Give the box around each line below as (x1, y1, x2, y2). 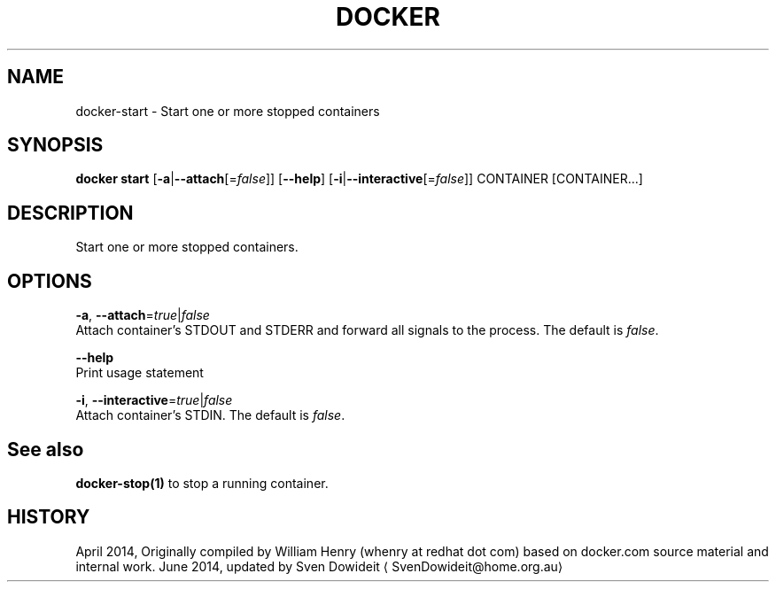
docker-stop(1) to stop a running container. (75, 475, 329, 491)
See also (7, 438, 84, 461)
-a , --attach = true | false (75, 307, 210, 323)
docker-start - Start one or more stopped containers (75, 103, 380, 119)
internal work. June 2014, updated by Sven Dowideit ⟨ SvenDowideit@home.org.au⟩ (75, 558, 563, 574)
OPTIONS (7, 269, 92, 292)
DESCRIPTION (7, 201, 134, 224)
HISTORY (7, 506, 90, 529)
